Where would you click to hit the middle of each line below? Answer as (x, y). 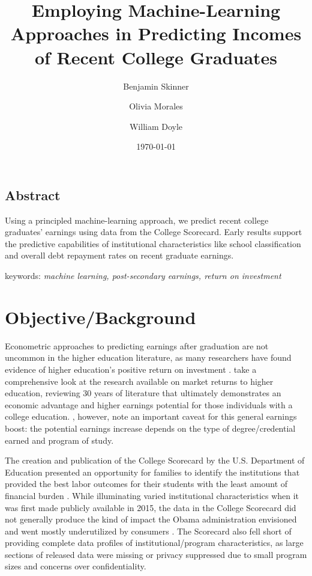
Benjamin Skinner (156, 86)
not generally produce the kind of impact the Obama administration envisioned (151, 519)
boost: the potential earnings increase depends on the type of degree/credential (150, 428)
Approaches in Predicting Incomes (156, 33)
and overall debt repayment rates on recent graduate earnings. (119, 255)
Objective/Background (100, 317)
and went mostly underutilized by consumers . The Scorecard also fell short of (148, 531)
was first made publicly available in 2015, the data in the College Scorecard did (151, 507)
